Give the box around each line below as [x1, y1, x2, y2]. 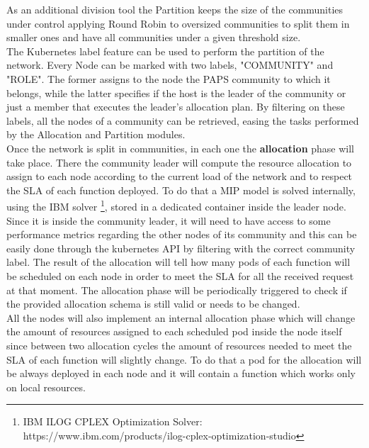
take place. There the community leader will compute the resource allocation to [6, 155, 352, 169]
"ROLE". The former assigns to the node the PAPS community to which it [6, 71, 331, 86]
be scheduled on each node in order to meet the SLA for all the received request [6, 268, 354, 283]
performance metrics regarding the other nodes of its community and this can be [6, 227, 357, 242]
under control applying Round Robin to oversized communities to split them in [6, 16, 350, 30]
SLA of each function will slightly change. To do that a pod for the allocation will [6, 352, 362, 366]
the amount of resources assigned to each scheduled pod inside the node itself [6, 324, 342, 339]
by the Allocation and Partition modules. [6, 127, 186, 142]
